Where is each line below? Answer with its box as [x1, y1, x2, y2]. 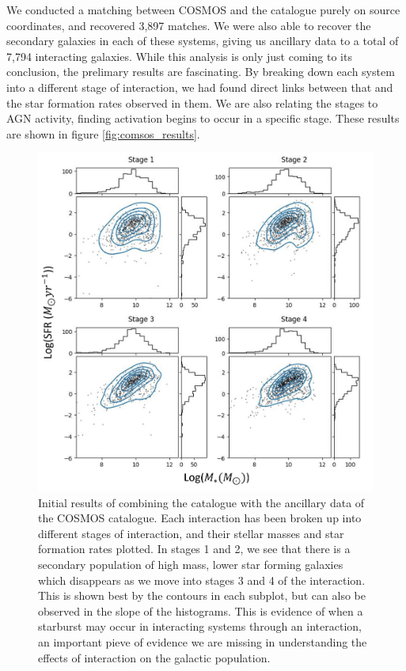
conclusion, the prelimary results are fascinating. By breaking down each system [6, 63, 395, 80]
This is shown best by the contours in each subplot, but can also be [38, 587, 366, 604]
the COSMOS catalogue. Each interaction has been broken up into [38, 510, 362, 526]
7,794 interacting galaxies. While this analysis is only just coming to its [6, 47, 352, 64]
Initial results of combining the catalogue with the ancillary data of [38, 494, 365, 510]
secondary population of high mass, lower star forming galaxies [38, 556, 343, 573]
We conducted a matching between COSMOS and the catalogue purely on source [6, 2, 400, 17]
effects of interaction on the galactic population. [38, 649, 271, 665]
